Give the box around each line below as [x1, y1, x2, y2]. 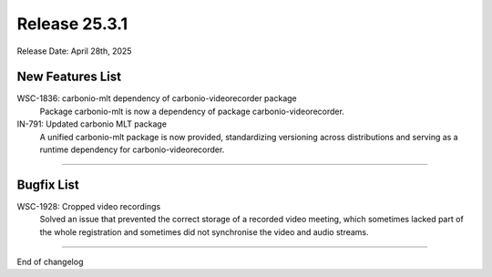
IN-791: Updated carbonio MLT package [16, 118, 168, 129]
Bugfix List [16, 177, 79, 192]
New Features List [16, 69, 122, 85]
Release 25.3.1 [16, 14, 128, 34]
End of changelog [16, 256, 84, 268]
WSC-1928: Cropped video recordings [16, 200, 161, 211]
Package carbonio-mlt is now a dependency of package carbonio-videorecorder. [39, 106, 345, 117]
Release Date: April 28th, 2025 [16, 46, 132, 56]
